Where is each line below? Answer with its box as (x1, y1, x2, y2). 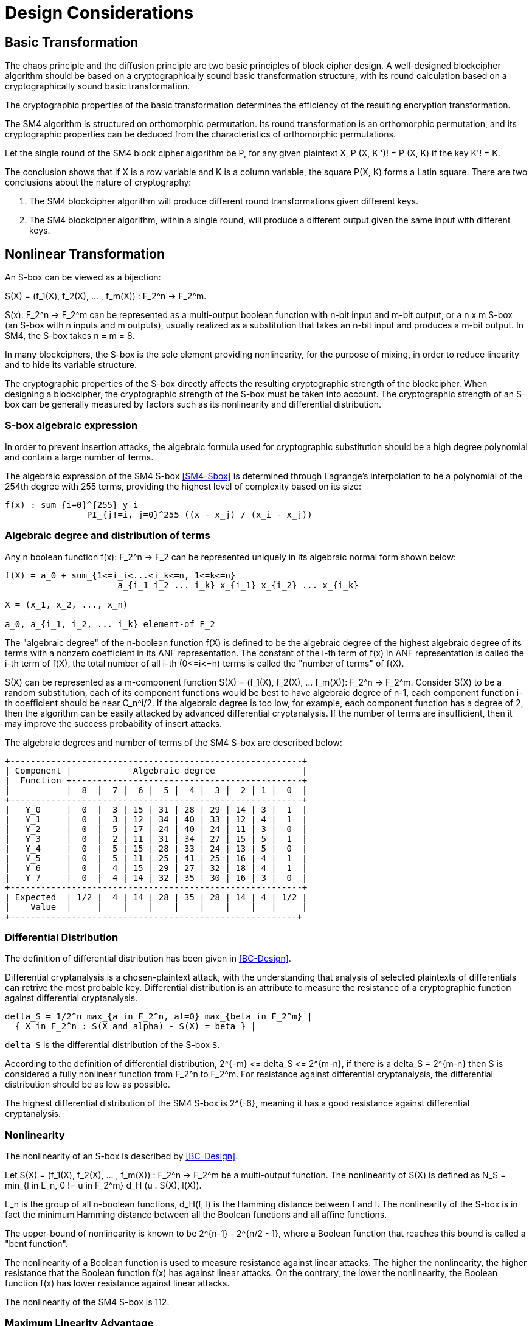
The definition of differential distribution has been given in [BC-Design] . (5, 953, 291, 964)
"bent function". (5, 1238, 68, 1249)
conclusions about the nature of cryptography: (5, 177, 192, 188)
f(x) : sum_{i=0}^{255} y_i (5, 499, 139, 510)
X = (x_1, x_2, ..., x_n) (5, 599, 128, 609)
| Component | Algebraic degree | (5, 765, 308, 776)
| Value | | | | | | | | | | (5, 901, 308, 912)
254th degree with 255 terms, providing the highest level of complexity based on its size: (5, 481, 361, 491)
